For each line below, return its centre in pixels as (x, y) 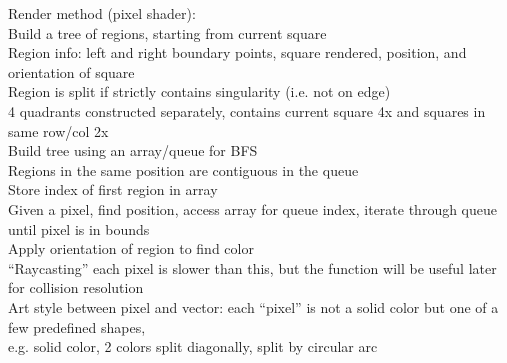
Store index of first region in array (113, 189)
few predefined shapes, (77, 326)
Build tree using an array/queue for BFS (133, 150)
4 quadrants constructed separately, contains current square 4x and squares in (247, 110)
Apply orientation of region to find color (131, 248)
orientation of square (71, 71)
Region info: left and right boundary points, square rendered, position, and (237, 52)
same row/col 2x (58, 130)
